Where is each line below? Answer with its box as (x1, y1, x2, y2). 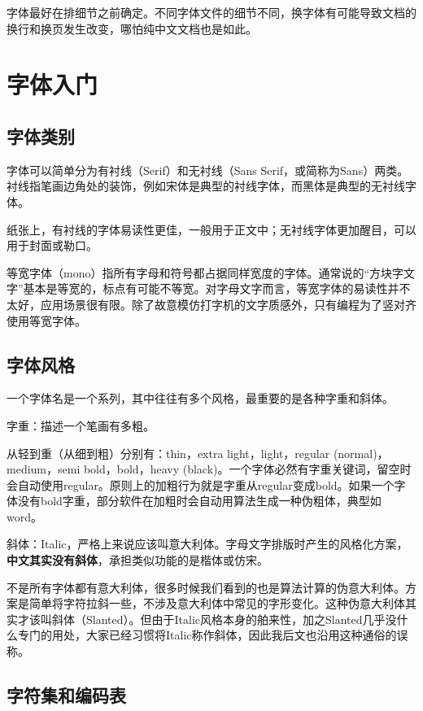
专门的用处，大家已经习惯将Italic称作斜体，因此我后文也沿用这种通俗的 (17, 626, 397, 643)
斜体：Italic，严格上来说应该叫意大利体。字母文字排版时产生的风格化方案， (7, 535, 408, 552)
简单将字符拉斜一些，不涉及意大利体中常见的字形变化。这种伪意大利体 (28, 595, 405, 612)
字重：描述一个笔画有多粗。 (7, 417, 155, 434)
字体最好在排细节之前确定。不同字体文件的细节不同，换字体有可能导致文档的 (7, 4, 416, 20)
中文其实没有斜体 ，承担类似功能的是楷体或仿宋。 (7, 552, 268, 569)
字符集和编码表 (7, 683, 126, 708)
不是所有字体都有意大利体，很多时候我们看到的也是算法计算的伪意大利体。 (7, 578, 405, 595)
